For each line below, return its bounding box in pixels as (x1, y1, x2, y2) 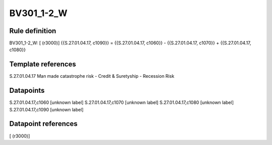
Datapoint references (9, 119, 78, 128)
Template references (9, 60, 77, 69)
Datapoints (9, 86, 45, 95)
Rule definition (9, 27, 56, 35)
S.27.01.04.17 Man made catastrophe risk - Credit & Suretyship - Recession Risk (9, 73, 175, 79)
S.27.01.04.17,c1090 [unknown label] (9, 106, 84, 112)
